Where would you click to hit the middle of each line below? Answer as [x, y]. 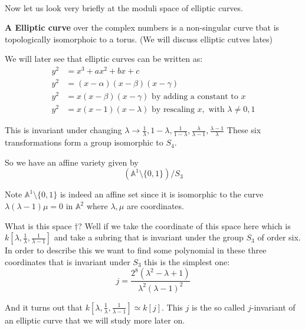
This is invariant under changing [63, 130]
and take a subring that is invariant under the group [149, 237]
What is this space [38, 225]
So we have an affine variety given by [72, 162]
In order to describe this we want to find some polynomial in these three [136, 250]
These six [244, 130]
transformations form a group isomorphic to [84, 142]
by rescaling [173, 110]
